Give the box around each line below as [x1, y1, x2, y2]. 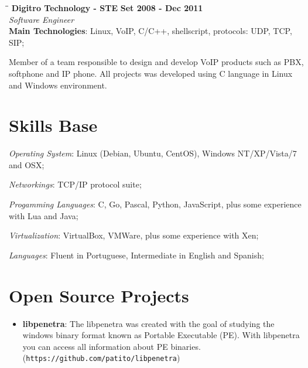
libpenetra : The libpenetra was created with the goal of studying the [22, 317, 275, 329]
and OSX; [9, 158, 45, 171]
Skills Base [9, 113, 98, 137]
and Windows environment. [9, 79, 107, 91]
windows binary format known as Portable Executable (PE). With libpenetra [22, 329, 300, 341]
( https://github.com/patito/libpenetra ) [22, 352, 180, 364]
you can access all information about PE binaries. [22, 340, 201, 352]
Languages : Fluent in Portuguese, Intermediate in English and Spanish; [9, 248, 264, 261]
